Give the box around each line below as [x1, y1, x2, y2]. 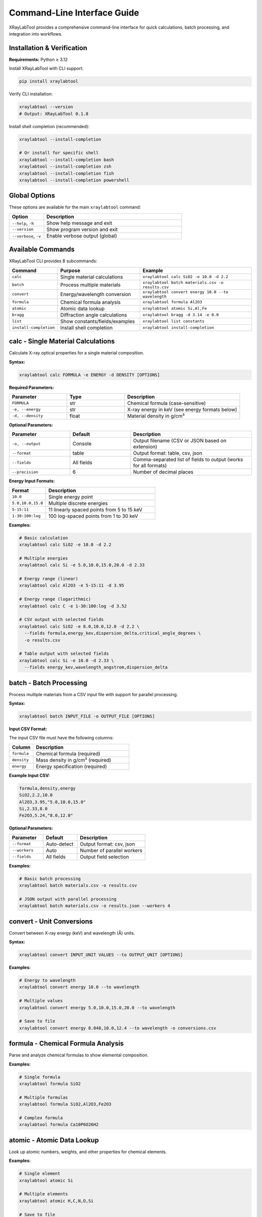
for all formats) [133, 462, 167, 469]
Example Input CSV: [9, 772, 50, 778]
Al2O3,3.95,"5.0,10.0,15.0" [19, 799, 86, 805]
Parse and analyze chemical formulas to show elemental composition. [9, 1052, 149, 1058]
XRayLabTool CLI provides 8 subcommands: [9, 258, 98, 264]
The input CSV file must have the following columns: [9, 735, 114, 741]
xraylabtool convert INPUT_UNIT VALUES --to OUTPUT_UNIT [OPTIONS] [19, 952, 183, 958]
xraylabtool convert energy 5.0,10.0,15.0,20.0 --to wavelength [19, 1005, 176, 1010]
